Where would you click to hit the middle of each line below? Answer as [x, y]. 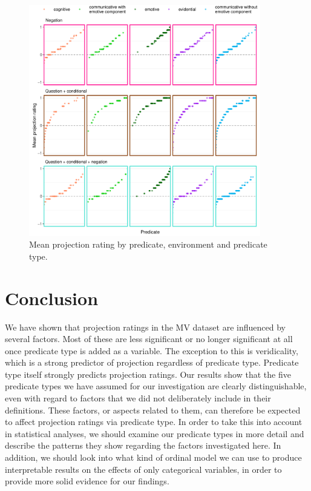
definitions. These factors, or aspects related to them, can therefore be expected [153, 410]
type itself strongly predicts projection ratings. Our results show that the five [148, 374]
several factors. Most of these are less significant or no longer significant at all [149, 339]
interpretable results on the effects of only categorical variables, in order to [143, 469]
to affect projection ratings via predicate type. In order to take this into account [154, 422]
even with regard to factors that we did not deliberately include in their [138, 398]
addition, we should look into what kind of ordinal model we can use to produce [153, 457]
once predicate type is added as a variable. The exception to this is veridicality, [152, 350]
